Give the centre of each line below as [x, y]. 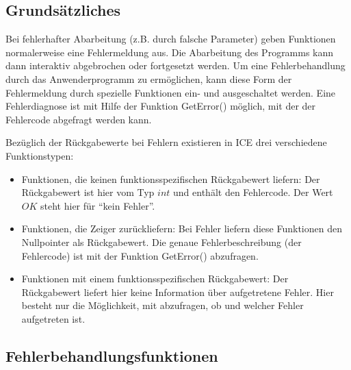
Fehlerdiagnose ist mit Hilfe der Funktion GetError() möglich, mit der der [161, 106]
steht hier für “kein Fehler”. [98, 205]
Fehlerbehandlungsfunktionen [112, 355]
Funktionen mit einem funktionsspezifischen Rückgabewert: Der [155, 279]
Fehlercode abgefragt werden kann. [79, 119]
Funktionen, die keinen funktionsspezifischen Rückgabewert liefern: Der [171, 178]
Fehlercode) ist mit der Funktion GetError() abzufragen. [140, 255]
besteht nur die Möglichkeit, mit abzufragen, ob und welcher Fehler [162, 305]
